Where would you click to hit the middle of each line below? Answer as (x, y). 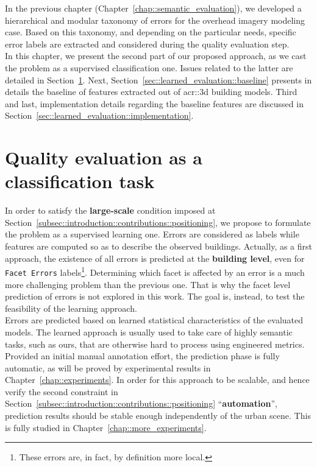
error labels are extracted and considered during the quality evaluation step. (147, 44)
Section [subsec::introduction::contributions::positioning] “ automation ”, (141, 403)
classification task (80, 181)
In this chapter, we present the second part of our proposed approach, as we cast (156, 56)
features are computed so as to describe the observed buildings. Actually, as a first (159, 246)
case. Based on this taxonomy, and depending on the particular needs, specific (151, 32)
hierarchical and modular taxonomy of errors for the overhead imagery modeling (155, 20)
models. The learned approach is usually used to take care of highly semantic (149, 332)
